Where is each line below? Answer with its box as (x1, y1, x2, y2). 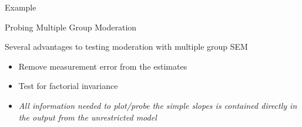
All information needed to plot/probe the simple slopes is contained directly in (18, 99, 297, 111)
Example (5, 1, 36, 13)
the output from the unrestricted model (18, 111, 157, 123)
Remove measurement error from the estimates (18, 60, 187, 72)
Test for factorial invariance (18, 80, 118, 92)
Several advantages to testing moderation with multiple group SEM (5, 40, 248, 53)
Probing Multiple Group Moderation (5, 20, 137, 33)
